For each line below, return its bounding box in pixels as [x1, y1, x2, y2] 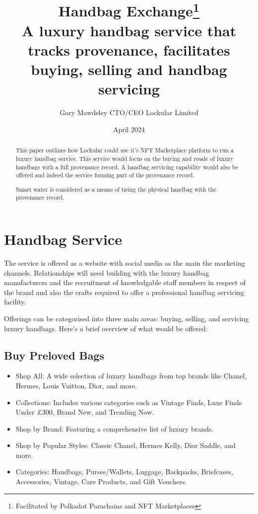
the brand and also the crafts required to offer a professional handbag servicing [4, 287, 245, 297]
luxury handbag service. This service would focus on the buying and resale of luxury [15, 154, 234, 162]
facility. [4, 296, 26, 307]
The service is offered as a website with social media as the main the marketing [4, 257, 245, 268]
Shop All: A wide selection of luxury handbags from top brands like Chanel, [15, 370, 247, 381]
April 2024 [113, 124, 145, 134]
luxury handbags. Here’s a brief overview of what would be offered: [4, 323, 208, 333]
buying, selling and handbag [31, 59, 227, 79]
